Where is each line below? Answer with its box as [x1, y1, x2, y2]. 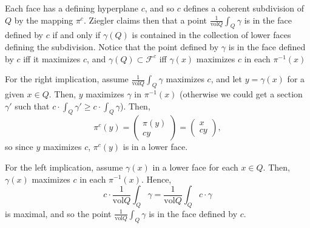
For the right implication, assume [5, 73, 129, 85]
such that [15, 99, 50, 112]
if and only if [52, 28, 101, 41]
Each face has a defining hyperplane [5, 2, 139, 14]
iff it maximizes [23, 52, 81, 65]
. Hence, [141, 172, 172, 185]
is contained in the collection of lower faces [132, 28, 291, 41]
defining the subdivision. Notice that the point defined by [5, 40, 219, 53]
